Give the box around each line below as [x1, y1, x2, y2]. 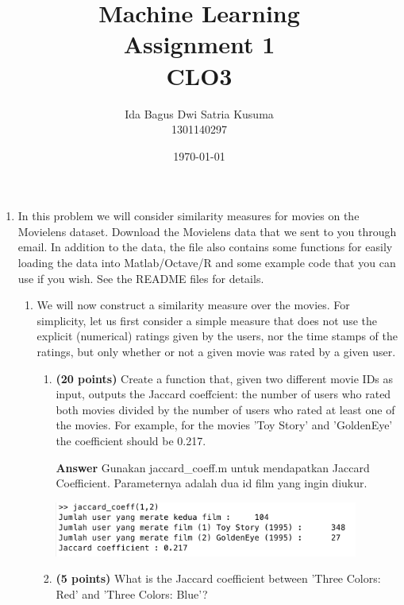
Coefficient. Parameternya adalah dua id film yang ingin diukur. [56, 475, 367, 491]
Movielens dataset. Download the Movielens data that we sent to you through [17, 223, 397, 239]
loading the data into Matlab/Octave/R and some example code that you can [17, 254, 396, 271]
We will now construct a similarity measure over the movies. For [37, 297, 350, 313]
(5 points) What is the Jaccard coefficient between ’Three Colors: [56, 570, 381, 587]
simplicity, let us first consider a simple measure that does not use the [37, 312, 378, 328]
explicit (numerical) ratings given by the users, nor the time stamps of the [37, 328, 398, 344]
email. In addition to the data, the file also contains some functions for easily [17, 239, 393, 255]
